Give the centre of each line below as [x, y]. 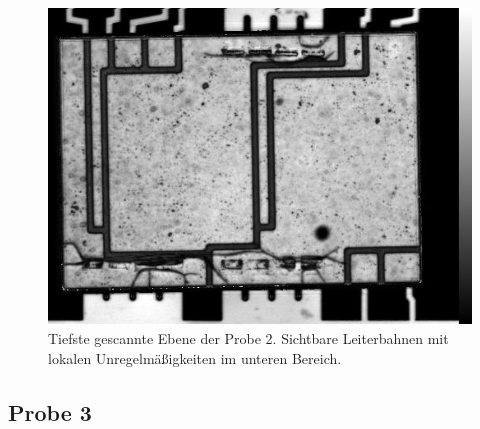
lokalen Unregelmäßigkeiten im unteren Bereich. [195, 357]
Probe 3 [50, 411]
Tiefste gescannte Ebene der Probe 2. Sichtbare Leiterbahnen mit [248, 337]
